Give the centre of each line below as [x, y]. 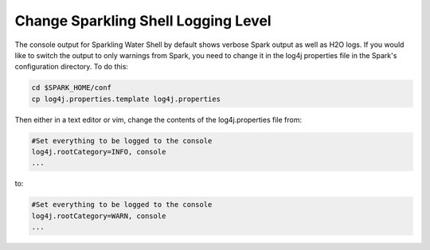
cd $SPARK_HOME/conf [71, 88]
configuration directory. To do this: [72, 67]
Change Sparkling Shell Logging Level [143, 21]
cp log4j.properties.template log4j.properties [126, 99]
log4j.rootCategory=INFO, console [99, 152]
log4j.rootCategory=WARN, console [99, 216]
